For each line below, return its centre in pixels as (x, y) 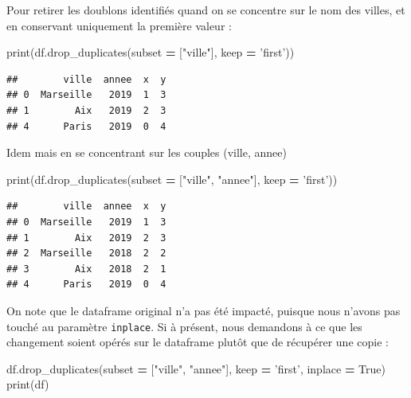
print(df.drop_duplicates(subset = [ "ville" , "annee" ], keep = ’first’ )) (172, 179)
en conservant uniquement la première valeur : (119, 25)
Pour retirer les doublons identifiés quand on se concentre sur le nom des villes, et (206, 10)
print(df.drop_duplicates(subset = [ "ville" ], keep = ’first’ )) (151, 52)
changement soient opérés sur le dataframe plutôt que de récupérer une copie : (198, 342)
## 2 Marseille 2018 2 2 (86, 254)
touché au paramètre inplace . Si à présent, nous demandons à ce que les (184, 326)
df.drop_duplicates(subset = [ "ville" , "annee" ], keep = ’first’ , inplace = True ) (196, 368)
